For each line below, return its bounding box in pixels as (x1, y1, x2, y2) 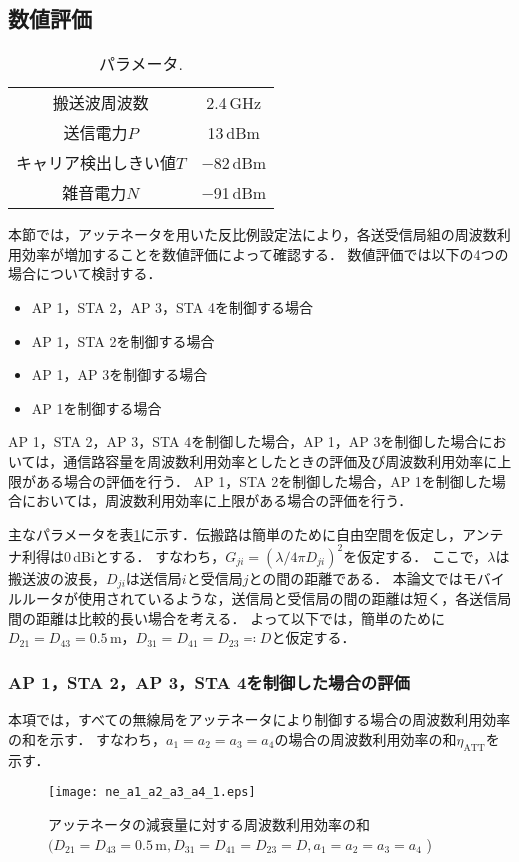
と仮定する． (271, 627, 356, 648)
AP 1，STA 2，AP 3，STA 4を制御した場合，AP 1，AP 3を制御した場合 (8, 431, 479, 452)
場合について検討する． (8, 263, 162, 284)
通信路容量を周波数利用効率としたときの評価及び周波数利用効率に (63, 450, 498, 471)
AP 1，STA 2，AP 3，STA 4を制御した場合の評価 (8, 669, 410, 694)
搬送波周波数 (52, 91, 149, 115)
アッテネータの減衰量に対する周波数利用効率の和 (48, 813, 370, 834)
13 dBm (207, 120, 260, 144)
